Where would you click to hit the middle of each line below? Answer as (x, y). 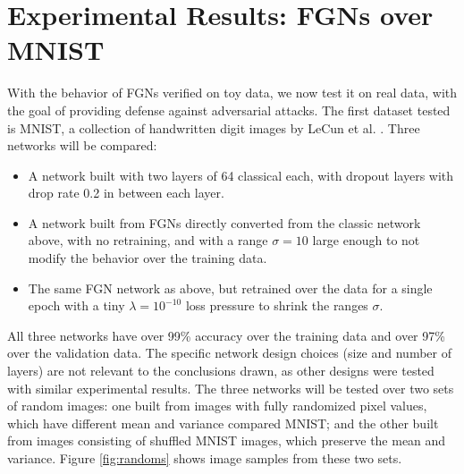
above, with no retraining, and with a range (148, 240)
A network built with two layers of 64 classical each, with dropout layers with (241, 175)
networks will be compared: (82, 145)
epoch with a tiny (76, 305)
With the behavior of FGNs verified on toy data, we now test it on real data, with (232, 93)
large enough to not (366, 240)
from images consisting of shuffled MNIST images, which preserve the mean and (227, 440)
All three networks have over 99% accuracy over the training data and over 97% (226, 335)
